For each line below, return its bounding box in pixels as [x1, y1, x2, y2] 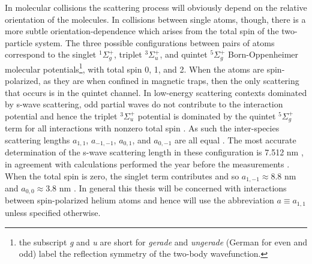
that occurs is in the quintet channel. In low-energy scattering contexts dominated [5, 86, 307, 98]
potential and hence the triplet [5, 109, 118, 122]
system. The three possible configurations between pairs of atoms [35, 36, 275, 49]
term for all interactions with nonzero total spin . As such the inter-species [5, 122, 280, 134]
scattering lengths [5, 133, 70, 146]
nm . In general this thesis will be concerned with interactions [59, 182, 287, 194]
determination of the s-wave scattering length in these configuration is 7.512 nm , [5, 146, 304, 158]
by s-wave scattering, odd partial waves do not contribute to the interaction [5, 98, 283, 110]
